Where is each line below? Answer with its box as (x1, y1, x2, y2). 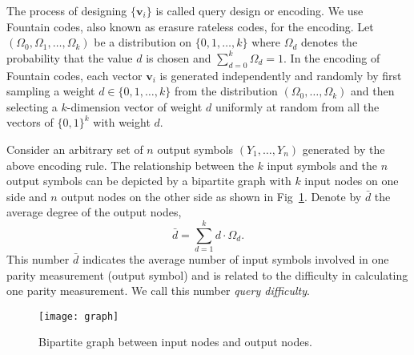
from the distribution (174, 83, 278, 99)
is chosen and (146, 49, 211, 66)
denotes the (301, 34, 358, 50)
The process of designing (6, 2, 127, 18)
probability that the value (6, 49, 133, 66)
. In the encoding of (283, 49, 380, 66)
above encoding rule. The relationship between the (6, 156, 254, 173)
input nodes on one (304, 172, 399, 189)
